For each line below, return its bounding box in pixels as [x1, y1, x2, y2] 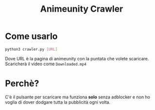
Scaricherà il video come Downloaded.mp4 [5, 61, 86, 67]
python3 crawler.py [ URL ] [5, 47, 57, 52]
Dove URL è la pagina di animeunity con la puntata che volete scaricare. [5, 55, 149, 61]
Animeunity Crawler [40, 3, 123, 15]
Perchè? [5, 78, 39, 89]
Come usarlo [5, 31, 58, 42]
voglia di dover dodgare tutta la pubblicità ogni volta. [5, 99, 111, 105]
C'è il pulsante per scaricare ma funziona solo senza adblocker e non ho [5, 94, 151, 100]
